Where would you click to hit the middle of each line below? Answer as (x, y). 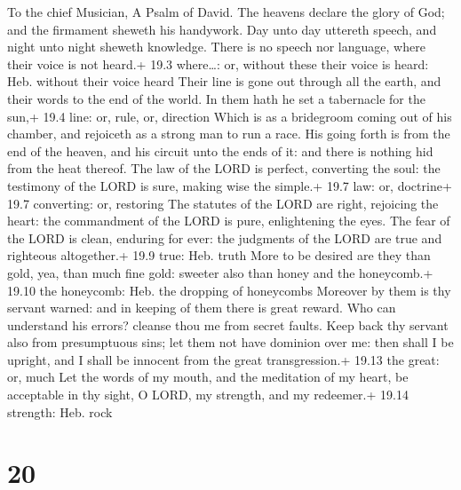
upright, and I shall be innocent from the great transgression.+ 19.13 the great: (223, 359)
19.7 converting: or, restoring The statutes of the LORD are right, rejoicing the (223, 203)
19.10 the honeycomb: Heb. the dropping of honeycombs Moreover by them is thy (229, 290)
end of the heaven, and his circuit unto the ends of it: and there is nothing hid (220, 150)
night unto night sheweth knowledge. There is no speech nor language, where (216, 47)
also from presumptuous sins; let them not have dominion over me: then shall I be (230, 342)
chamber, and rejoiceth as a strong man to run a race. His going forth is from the (229, 134)
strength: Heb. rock (60, 411)
